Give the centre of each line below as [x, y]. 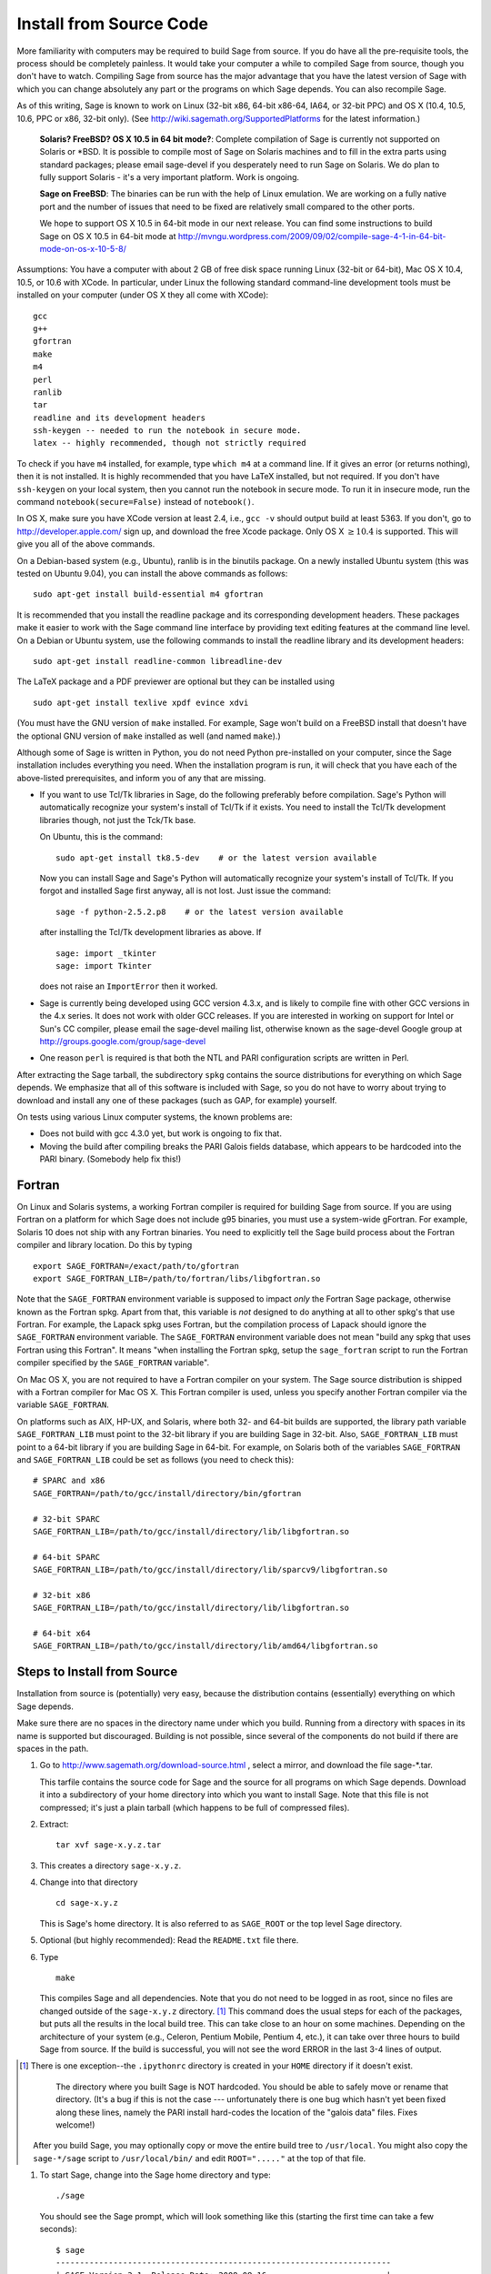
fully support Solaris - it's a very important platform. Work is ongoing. [170, 177]
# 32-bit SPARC [67, 1519]
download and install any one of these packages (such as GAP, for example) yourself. [177, 1100]
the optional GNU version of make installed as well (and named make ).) [149, 736]
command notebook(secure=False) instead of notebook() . [135, 502]
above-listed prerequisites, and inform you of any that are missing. [141, 778]
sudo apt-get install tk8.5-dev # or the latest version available [216, 858]
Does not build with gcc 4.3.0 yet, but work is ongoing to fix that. [160, 1133]
